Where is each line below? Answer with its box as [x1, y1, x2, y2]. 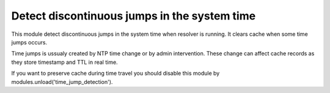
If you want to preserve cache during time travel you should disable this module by [11, 70, 220, 77]
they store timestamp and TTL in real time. [11, 58, 119, 66]
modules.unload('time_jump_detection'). [11, 78, 113, 85]
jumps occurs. [11, 38, 48, 46]
